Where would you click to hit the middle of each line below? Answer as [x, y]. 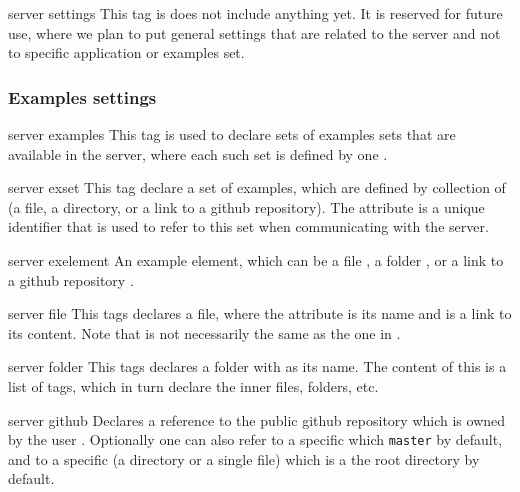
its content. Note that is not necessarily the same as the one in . [204, 332]
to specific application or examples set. [126, 52]
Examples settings [82, 96]
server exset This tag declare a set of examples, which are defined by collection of [257, 187]
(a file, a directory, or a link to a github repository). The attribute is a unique [246, 206]
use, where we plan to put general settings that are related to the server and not [254, 32]
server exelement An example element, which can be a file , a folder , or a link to [256, 259]
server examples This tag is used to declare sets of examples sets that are [232, 134]
